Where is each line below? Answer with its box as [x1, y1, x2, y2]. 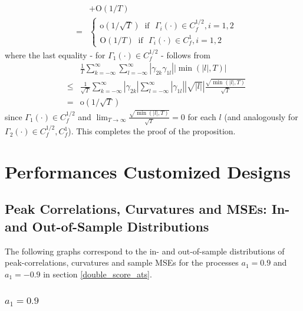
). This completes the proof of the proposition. [68, 125, 236, 137]
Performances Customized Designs [5, 159, 291, 183]
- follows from [161, 48, 210, 61]
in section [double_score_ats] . [43, 267, 152, 280]
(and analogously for [224, 110, 298, 123]
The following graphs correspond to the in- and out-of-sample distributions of [5, 244, 285, 257]
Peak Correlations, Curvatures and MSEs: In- [5, 200, 290, 218]
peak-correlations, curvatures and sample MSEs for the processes [5, 256, 239, 269]
